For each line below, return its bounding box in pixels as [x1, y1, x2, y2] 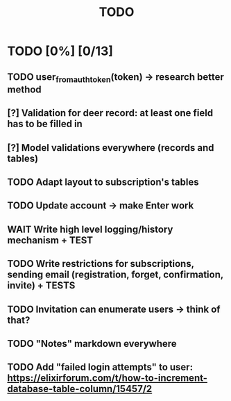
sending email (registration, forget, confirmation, [7, 269, 224, 281]
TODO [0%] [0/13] [7, 43, 113, 59]
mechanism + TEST [7, 234, 94, 246]
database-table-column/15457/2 [7, 383, 153, 395]
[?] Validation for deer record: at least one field [7, 107, 214, 119]
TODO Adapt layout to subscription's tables [7, 176, 199, 188]
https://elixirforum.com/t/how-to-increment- [7, 373, 208, 384]
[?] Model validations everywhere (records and [7, 142, 214, 154]
